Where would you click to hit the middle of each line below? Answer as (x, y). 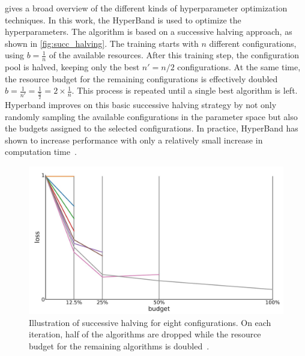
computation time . (41, 152)
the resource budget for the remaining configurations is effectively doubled (141, 78)
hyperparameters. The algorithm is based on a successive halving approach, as (149, 32)
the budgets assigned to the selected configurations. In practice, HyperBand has (152, 128)
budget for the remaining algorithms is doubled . (119, 345)
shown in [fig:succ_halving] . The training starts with (102, 43)
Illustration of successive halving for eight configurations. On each (150, 322)
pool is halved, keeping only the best (72, 67)
